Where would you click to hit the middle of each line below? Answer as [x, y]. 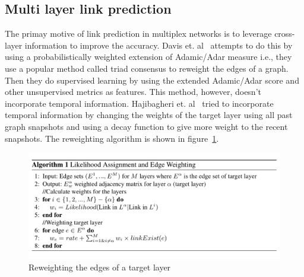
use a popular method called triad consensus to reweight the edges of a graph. [147, 68]
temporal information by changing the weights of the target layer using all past [149, 115]
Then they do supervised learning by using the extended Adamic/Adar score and [152, 80]
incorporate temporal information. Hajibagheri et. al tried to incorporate [139, 103]
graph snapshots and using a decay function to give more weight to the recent [146, 126]
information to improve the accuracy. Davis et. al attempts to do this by [159, 45]
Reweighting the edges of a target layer [100, 267]
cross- [285, 34]
